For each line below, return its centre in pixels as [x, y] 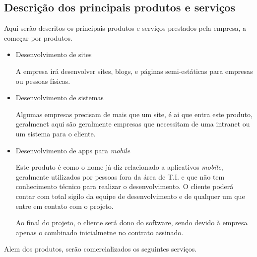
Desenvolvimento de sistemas [60, 97]
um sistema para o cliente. [56, 133]
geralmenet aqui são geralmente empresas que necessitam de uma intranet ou [133, 124]
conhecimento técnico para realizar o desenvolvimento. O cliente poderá [125, 186]
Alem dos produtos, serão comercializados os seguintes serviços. [100, 249]
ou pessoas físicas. [43, 81]
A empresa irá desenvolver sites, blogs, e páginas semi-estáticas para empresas [134, 71]
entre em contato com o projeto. [64, 206]
